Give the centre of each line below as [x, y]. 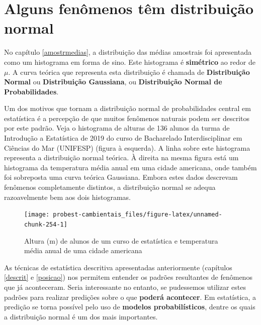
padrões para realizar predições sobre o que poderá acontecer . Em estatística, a [130, 297]
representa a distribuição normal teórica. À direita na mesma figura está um [121, 157]
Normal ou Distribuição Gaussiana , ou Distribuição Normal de [113, 82]
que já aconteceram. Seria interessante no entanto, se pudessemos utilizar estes [125, 287]
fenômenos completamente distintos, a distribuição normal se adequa [110, 187]
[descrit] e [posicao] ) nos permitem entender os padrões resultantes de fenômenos [128, 277]
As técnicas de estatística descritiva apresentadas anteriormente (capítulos [118, 267]
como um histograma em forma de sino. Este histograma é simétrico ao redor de [130, 62]
